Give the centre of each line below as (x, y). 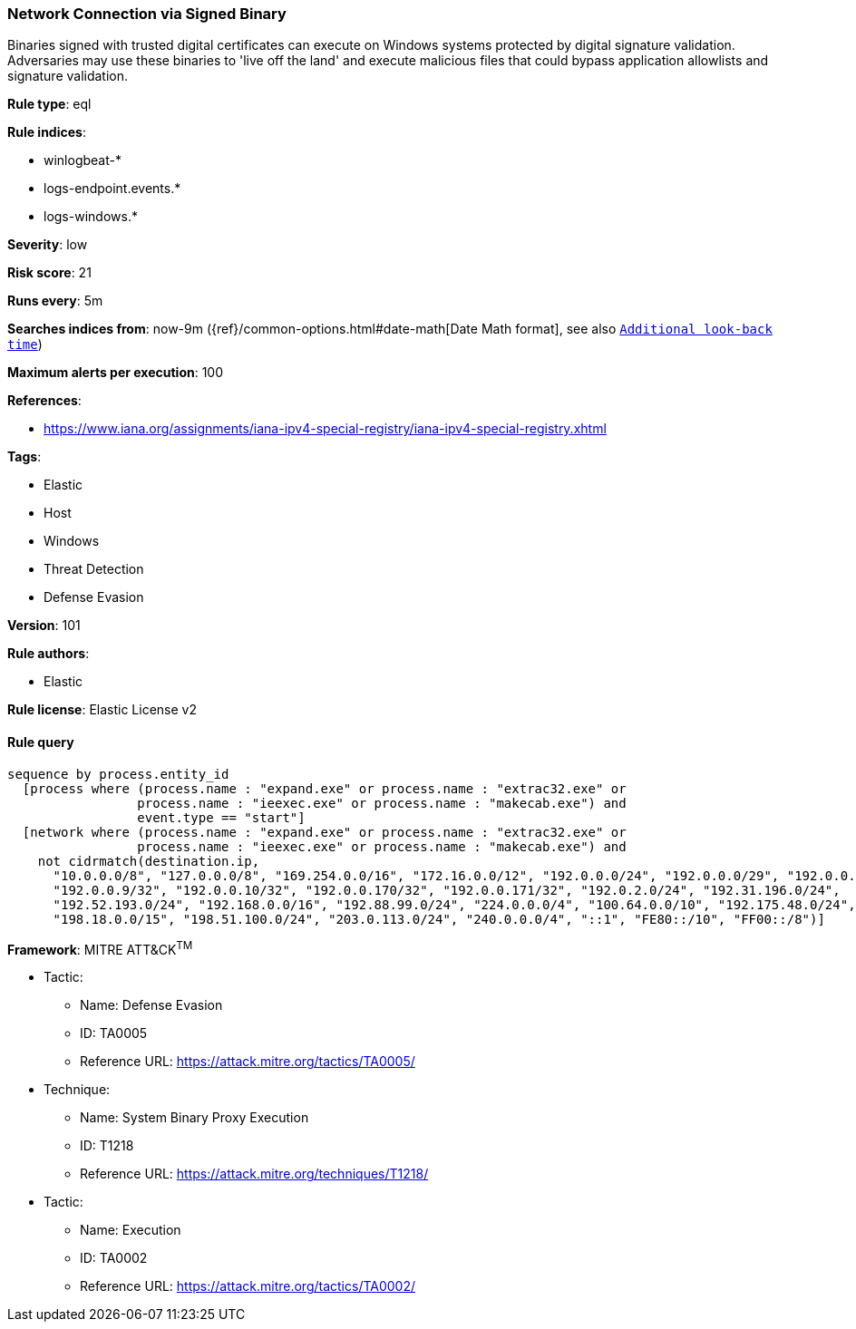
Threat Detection (94, 569)
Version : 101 (44, 626)
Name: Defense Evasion (151, 1005)
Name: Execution (131, 1230)
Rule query (41, 742)
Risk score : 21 (49, 273)
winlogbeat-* (83, 160)
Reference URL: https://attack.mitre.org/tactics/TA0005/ (248, 1062)
